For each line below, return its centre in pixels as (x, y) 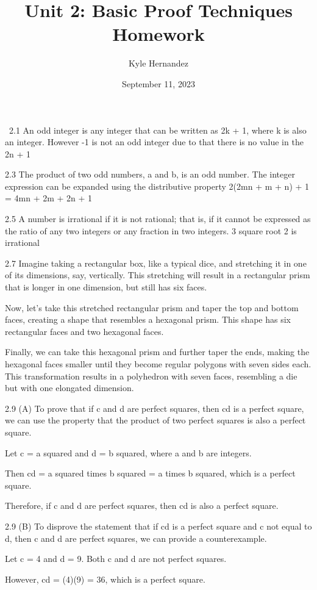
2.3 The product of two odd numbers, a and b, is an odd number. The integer (150, 174)
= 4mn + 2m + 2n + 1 (49, 198)
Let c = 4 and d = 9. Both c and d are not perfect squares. (116, 559)
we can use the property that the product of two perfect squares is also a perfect (155, 420)
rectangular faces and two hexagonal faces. (84, 331)
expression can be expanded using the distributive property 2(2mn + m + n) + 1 (157, 186)
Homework (158, 34)
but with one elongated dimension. (69, 388)
